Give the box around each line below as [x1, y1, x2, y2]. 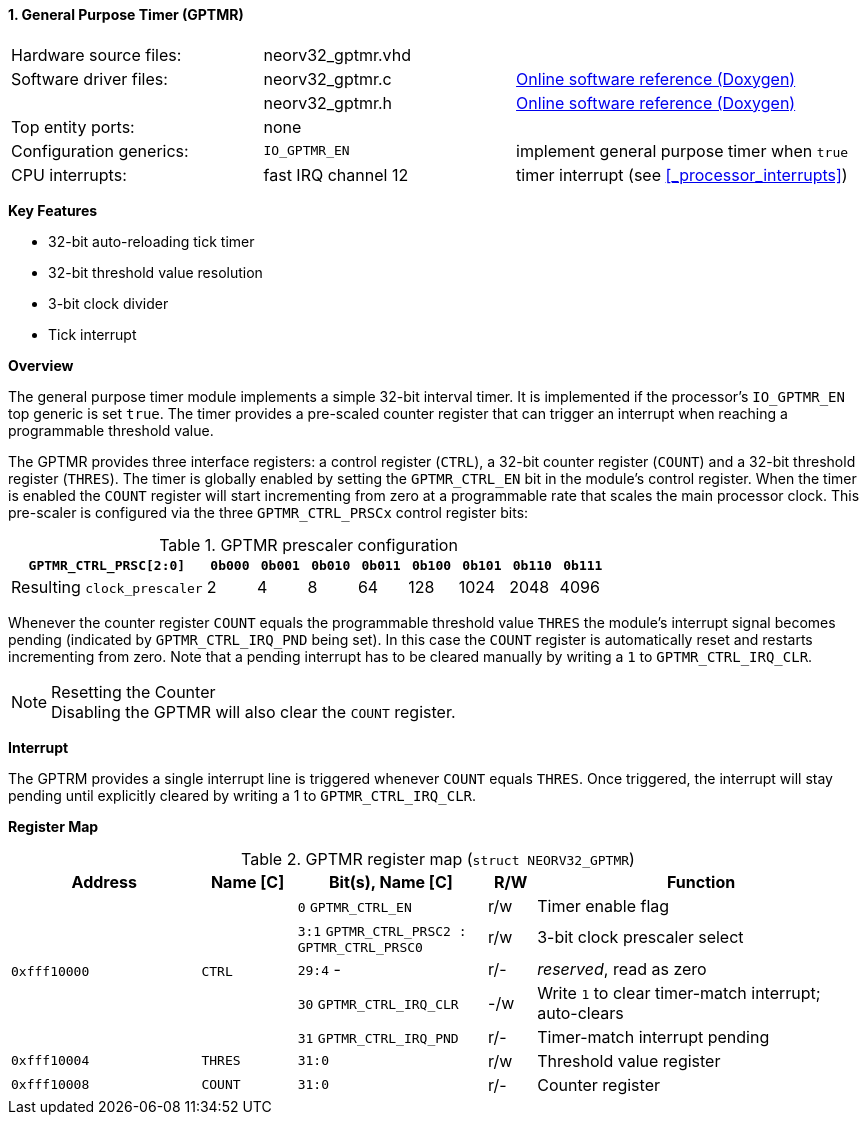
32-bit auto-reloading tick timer [48, 232, 255, 250]
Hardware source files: [11, 44, 182, 65]
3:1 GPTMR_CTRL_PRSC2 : [297, 923, 467, 939]
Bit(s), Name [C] [329, 871, 453, 892]
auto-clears [537, 1002, 624, 1023]
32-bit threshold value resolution [48, 263, 263, 281]
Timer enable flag [537, 895, 670, 916]
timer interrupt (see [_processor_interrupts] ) [516, 164, 848, 185]
